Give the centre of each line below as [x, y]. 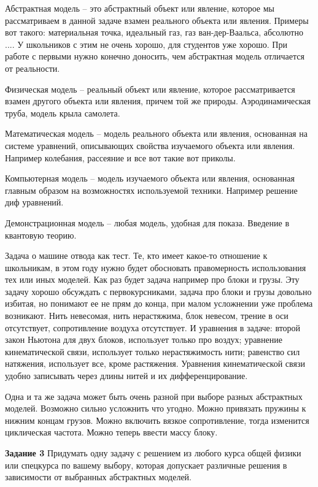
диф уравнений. [34, 202]
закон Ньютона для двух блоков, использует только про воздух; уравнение [144, 339]
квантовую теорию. [41, 235]
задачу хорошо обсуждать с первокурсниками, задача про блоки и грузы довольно [158, 291]
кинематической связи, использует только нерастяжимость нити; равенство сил [153, 351]
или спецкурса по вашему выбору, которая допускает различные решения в [146, 465]
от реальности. [33, 68]
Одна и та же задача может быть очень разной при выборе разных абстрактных [154, 396]
